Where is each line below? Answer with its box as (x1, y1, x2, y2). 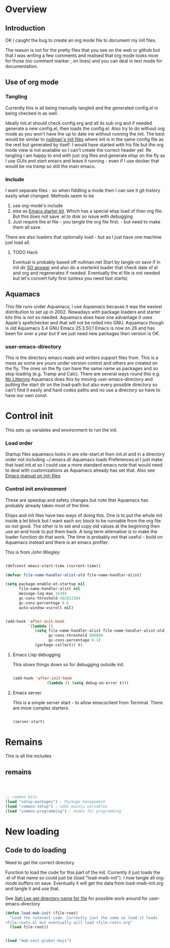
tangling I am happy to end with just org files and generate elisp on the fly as (5, 152, 165, 158)
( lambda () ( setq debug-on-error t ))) (47, 680, 129, 685)
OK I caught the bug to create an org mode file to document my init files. (5, 37, 156, 43)
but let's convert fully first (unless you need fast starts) (12, 275, 128, 281)
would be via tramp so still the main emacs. (5, 163, 96, 169)
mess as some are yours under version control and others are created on (5, 360, 158, 366)
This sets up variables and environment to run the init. (5, 427, 118, 433)
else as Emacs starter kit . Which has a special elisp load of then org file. (12, 208, 163, 214)
